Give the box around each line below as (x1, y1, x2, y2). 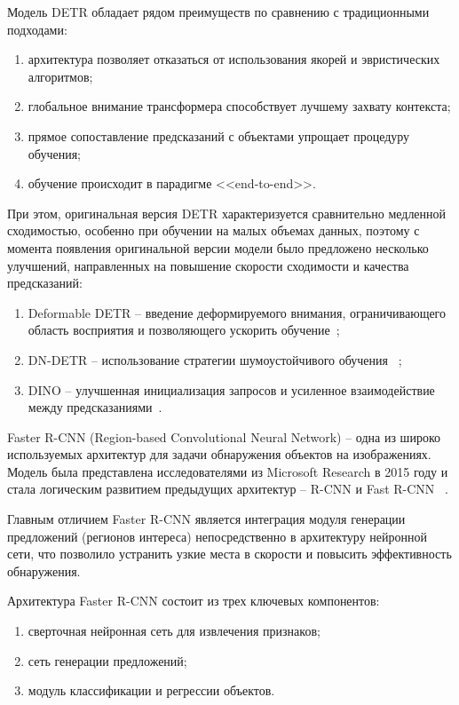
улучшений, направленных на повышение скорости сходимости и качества (7, 256, 409, 274)
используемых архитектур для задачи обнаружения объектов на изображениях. (7, 445, 431, 463)
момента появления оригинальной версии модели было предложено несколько (7, 238, 429, 257)
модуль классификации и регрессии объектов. (28, 681, 275, 700)
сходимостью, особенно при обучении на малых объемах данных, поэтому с (7, 221, 420, 240)
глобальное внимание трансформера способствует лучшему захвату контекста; (28, 97, 451, 115)
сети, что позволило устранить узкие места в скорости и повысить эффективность (7, 544, 452, 563)
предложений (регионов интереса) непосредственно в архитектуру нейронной (7, 527, 428, 545)
